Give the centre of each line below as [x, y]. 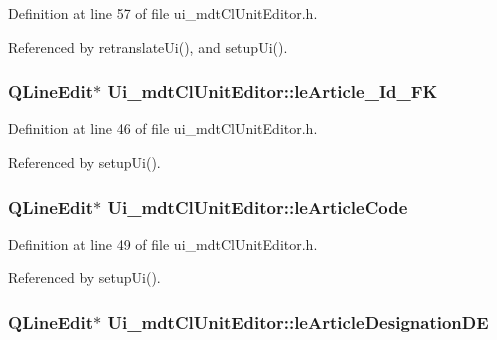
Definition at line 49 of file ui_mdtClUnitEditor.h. [163, 243]
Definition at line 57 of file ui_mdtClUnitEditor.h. [163, 13]
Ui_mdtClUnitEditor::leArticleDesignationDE [298, 321]
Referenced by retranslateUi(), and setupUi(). [148, 46]
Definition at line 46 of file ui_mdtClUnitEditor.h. [163, 128]
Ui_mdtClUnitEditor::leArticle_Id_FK [272, 91]
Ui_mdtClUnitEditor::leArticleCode [257, 206]
